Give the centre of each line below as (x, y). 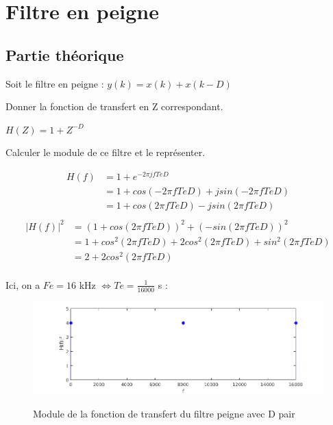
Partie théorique (65, 54)
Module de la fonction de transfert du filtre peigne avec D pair (164, 414)
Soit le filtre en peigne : (55, 83)
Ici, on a (23, 284)
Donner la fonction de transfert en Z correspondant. (114, 106)
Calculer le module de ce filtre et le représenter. (106, 152)
